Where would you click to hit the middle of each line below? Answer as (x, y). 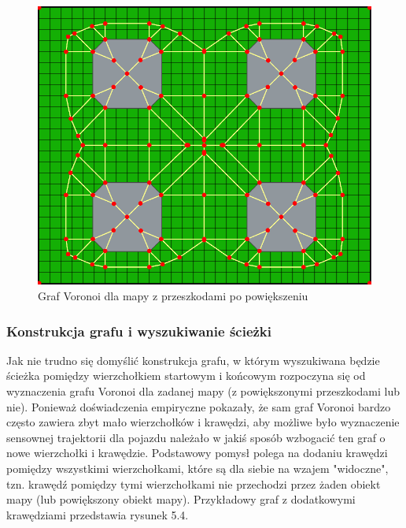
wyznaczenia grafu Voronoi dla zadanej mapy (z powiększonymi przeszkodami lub (203, 391)
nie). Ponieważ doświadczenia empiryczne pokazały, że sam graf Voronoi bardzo (199, 406)
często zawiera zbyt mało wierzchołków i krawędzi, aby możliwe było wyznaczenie (203, 422)
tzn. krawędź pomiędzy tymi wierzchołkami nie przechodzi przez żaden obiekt (194, 483)
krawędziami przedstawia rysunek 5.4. (98, 514)
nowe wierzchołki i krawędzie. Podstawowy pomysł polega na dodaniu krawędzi (197, 453)
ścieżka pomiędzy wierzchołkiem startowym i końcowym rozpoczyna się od (186, 376)
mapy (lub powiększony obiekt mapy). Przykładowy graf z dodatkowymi (181, 499)
